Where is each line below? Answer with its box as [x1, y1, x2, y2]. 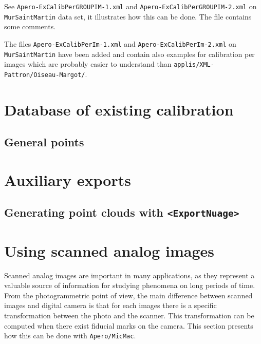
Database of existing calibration [4, 99, 234, 120]
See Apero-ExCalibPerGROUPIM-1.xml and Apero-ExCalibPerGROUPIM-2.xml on [4, 1, 257, 11]
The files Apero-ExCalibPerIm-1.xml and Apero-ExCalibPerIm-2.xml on [4, 38, 236, 49]
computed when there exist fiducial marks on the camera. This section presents [4, 320, 253, 331]
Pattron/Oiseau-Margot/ [4, 71, 85, 79]
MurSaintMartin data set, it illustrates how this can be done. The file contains [4, 11, 252, 22]
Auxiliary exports [4, 169, 131, 190]
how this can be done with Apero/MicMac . [4, 330, 136, 341]
